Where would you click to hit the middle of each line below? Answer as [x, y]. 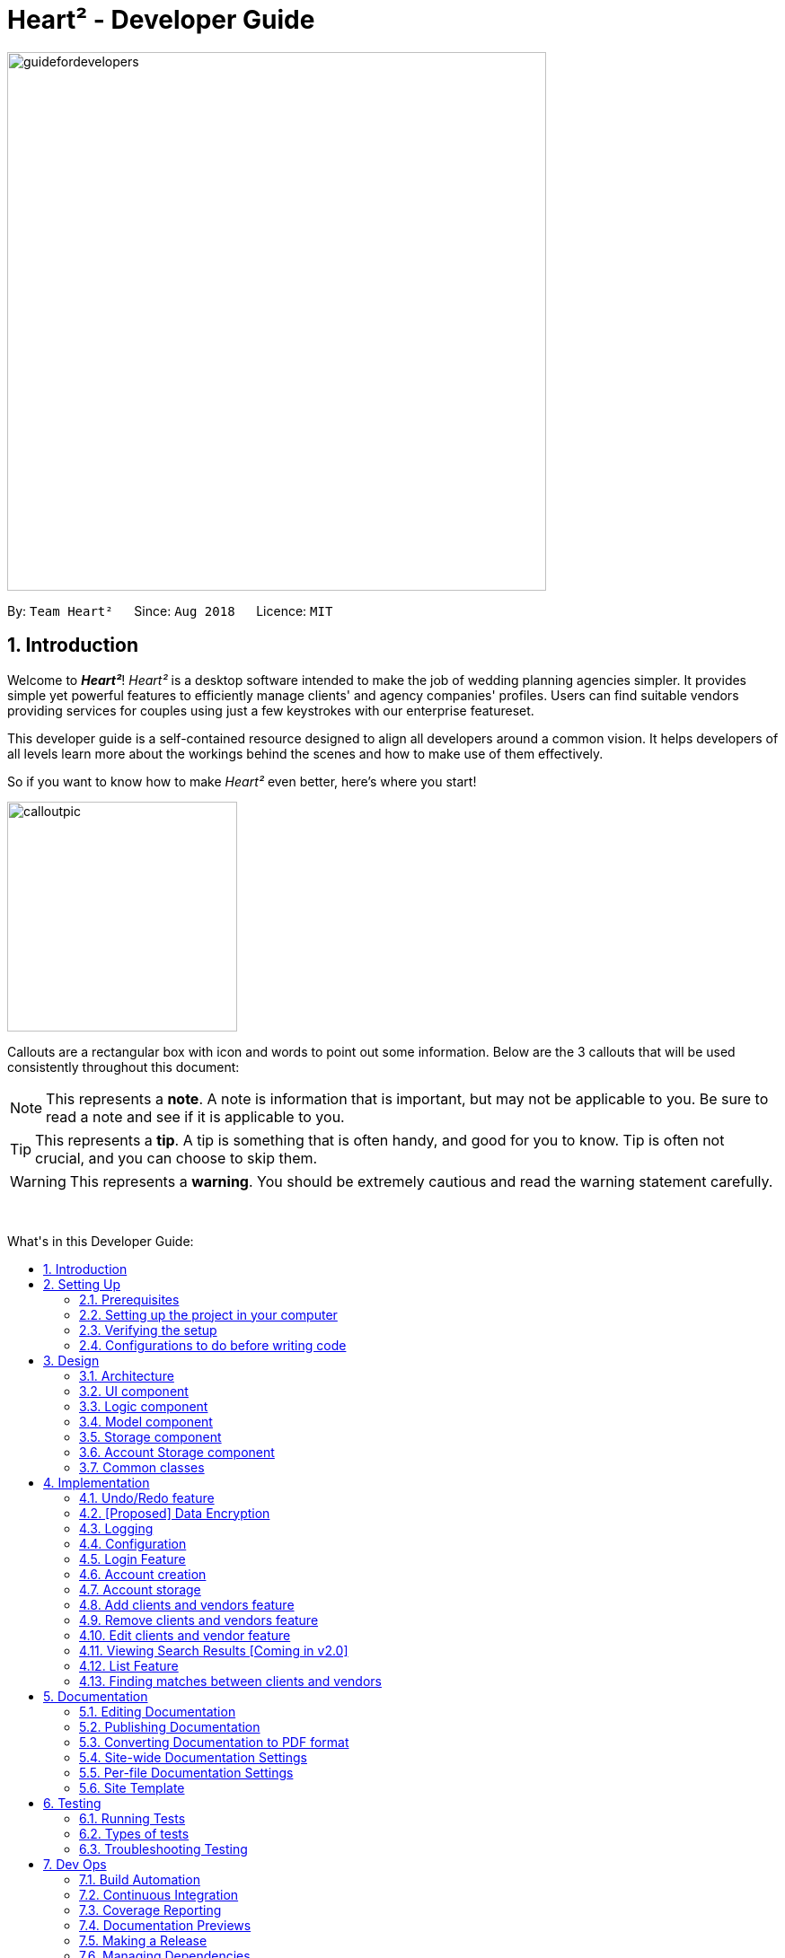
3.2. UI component [134, 1391]
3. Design [71, 1360]
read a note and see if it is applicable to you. [195, 1116]
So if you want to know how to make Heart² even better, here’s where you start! [242, 781]
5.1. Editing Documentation [158, 1711]
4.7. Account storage [140, 1589]
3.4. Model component [146, 1421]
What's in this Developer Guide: [101, 1241]
